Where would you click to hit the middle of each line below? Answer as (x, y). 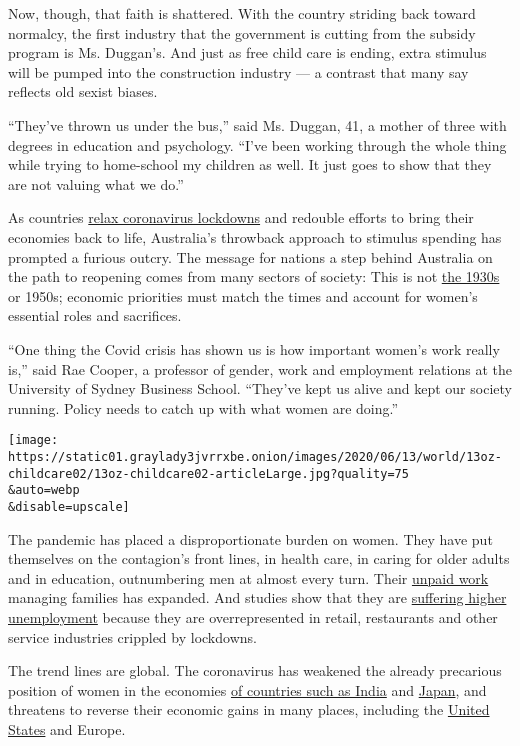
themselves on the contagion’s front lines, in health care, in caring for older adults (259, 558)
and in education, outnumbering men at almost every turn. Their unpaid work (248, 577)
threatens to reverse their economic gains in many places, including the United (249, 709)
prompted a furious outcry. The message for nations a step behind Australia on (250, 256)
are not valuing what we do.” (96, 183)
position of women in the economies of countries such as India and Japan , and (247, 689)
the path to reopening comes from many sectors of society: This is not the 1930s (254, 276)
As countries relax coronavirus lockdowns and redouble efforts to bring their (241, 217)
